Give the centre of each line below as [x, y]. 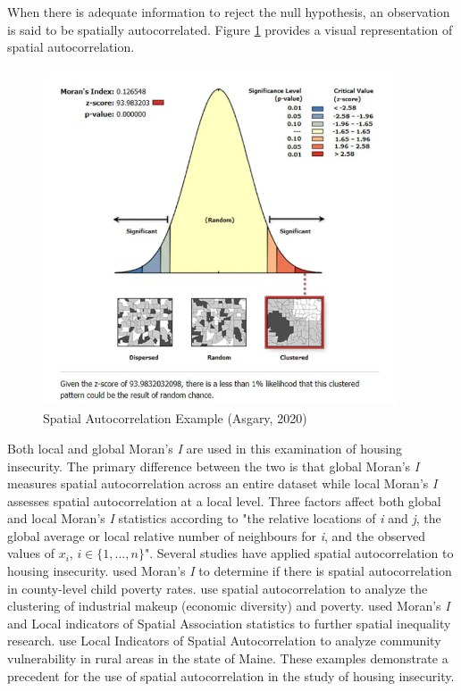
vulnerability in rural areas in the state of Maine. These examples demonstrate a [228, 658]
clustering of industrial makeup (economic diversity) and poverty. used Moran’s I [229, 606]
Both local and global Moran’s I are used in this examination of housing [205, 448]
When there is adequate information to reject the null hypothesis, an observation [229, 12]
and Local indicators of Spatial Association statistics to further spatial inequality [229, 623]
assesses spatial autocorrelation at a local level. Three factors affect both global [224, 500]
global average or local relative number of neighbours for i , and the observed [216, 535]
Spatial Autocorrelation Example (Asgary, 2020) [175, 418]
